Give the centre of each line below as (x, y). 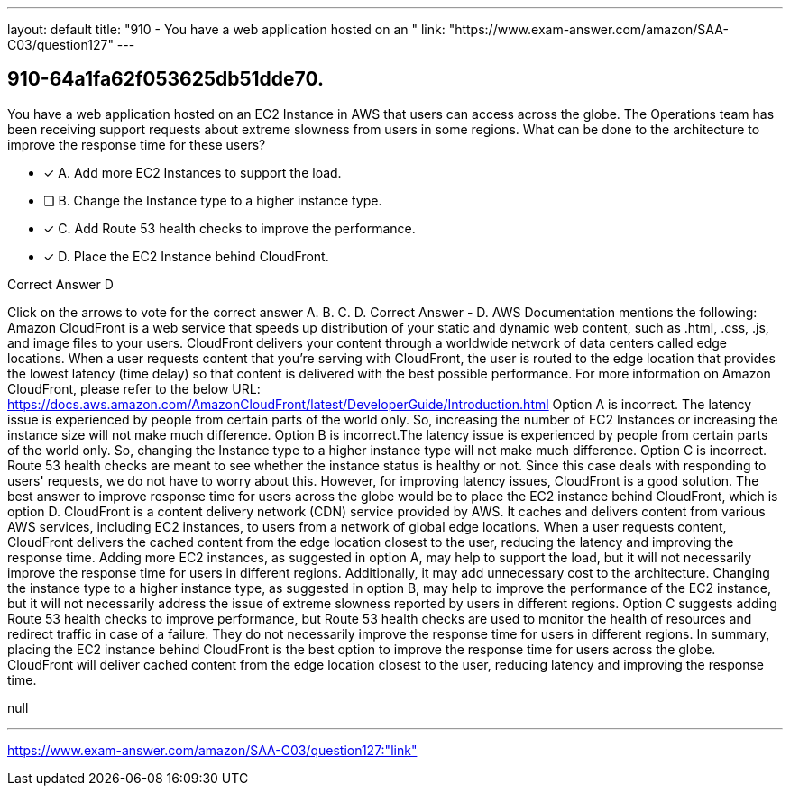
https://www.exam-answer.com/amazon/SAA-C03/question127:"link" (212, 750)
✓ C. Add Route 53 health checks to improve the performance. (230, 228)
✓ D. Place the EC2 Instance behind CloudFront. (186, 256)
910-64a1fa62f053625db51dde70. (166, 79)
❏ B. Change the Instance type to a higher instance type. (213, 200)
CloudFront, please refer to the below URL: (134, 388)
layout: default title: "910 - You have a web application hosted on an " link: (226, 29)
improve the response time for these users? (137, 144)
